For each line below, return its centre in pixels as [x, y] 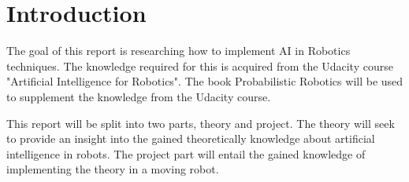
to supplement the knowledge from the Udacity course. [139, 96]
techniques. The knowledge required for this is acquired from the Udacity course [200, 66]
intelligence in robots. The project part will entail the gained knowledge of [186, 153]
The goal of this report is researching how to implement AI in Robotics [178, 51]
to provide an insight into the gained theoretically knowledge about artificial [191, 138]
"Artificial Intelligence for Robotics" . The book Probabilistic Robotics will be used [205, 81]
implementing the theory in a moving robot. [113, 169]
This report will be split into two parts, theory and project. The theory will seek [201, 123]
